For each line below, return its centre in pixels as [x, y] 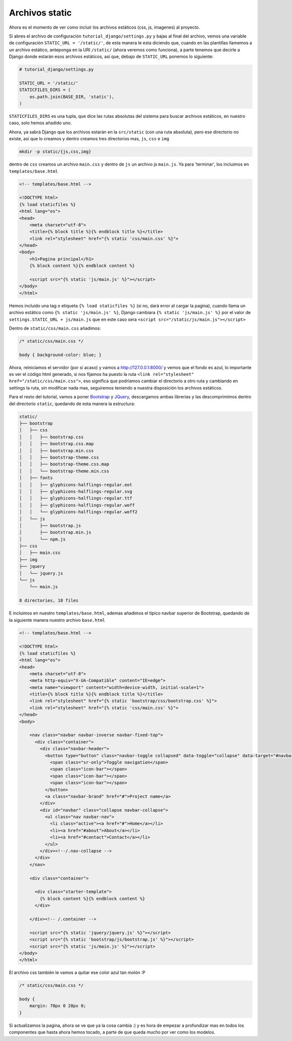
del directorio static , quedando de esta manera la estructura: [72, 404]
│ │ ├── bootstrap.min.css [57, 451]
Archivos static [40, 13]
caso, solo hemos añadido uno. [40, 123]
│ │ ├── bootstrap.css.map [57, 444]
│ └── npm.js [42, 539]
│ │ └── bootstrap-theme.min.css [64, 471]
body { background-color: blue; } [60, 355]
